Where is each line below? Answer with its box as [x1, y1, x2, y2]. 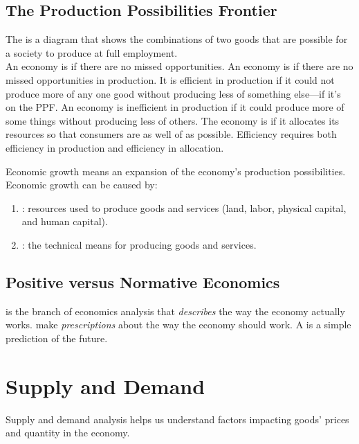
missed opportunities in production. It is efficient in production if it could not [6, 72, 335, 87]
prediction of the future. [6, 330, 108, 345]
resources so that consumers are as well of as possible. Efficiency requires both [6, 127, 337, 141]
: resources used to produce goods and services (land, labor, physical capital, [21, 200, 347, 215]
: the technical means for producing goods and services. [21, 237, 257, 251]
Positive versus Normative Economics [6, 271, 280, 292]
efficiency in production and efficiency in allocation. [6, 140, 224, 154]
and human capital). [21, 214, 108, 229]
